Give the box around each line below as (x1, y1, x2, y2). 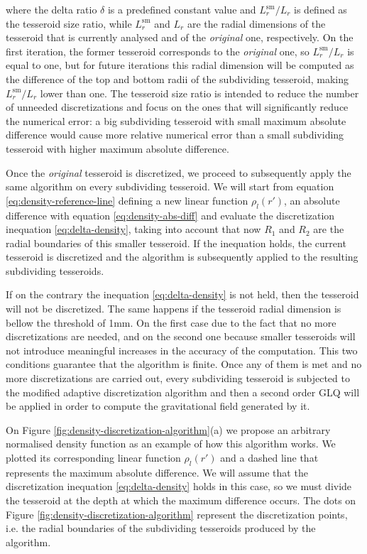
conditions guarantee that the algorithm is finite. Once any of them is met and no (6, 357, 362, 371)
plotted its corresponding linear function (6, 450, 181, 465)
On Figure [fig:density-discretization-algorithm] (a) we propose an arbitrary (6, 422, 331, 437)
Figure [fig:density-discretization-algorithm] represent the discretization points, (6, 506, 348, 521)
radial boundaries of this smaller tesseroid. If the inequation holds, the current (6, 235, 346, 250)
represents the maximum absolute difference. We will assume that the (6, 465, 308, 479)
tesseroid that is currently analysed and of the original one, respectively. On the (6, 30, 354, 45)
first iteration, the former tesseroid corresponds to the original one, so (6, 43, 310, 58)
